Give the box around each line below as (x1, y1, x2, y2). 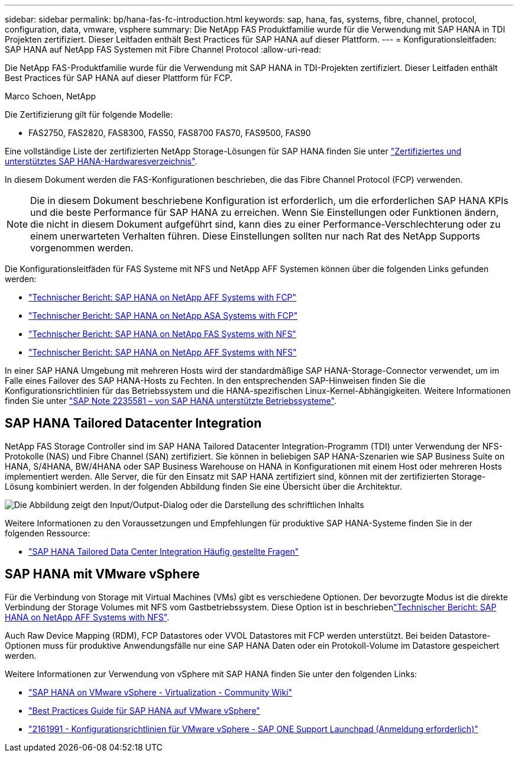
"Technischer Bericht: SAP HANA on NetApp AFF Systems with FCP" (28, 292, 297, 302)
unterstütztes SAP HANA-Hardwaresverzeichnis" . (5, 156, 198, 166)
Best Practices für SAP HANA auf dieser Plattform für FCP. (5, 73, 232, 83)
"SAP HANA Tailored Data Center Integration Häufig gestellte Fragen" (28, 546, 299, 557)
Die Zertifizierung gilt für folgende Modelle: (5, 109, 173, 119)
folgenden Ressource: (5, 528, 90, 538)
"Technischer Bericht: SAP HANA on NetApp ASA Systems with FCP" (28, 310, 298, 321)
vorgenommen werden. (30, 242, 134, 254)
